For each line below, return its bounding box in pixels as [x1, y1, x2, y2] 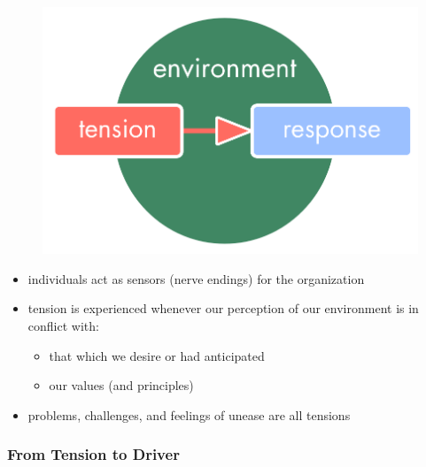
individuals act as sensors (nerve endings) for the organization [27, 269, 365, 287]
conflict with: [27, 316, 99, 334]
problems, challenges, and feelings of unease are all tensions [27, 405, 351, 424]
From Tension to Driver [7, 443, 180, 465]
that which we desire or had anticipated [49, 346, 265, 364]
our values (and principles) [49, 376, 194, 394]
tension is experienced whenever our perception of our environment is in [27, 299, 419, 318]
